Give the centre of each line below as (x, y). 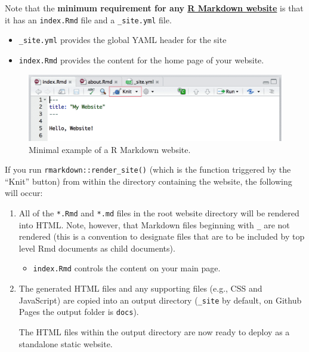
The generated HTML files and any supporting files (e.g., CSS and (140, 288)
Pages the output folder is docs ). (79, 312)
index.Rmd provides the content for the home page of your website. (141, 59)
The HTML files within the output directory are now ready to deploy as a (154, 332)
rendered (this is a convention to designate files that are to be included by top (162, 236)
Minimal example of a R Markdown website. (110, 149)
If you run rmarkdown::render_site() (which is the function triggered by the (148, 169)
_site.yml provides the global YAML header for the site (123, 40)
